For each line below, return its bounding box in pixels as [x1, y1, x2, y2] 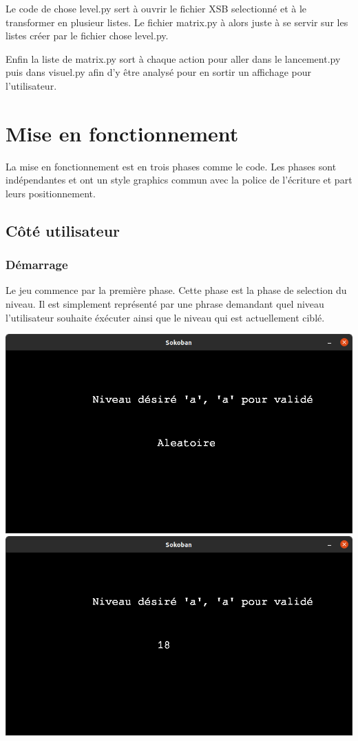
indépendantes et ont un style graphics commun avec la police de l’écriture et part [6, 172, 352, 187]
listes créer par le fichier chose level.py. [6, 28, 169, 43]
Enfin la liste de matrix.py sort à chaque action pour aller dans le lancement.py [6, 51, 341, 66]
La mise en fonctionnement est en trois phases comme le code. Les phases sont [6, 159, 337, 173]
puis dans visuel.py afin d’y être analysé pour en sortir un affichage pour [6, 65, 311, 79]
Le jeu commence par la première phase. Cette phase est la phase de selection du [6, 283, 347, 297]
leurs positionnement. [6, 186, 96, 200]
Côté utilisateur [6, 219, 120, 241]
